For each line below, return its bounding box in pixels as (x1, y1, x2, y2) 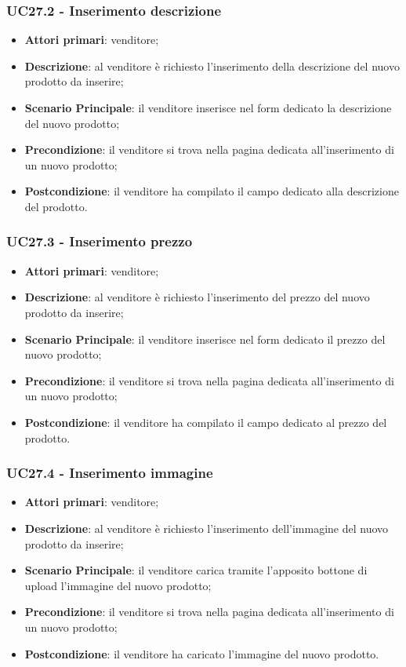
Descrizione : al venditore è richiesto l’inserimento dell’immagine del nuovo (24, 519, 389, 536)
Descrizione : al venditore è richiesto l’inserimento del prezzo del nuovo (24, 289, 370, 305)
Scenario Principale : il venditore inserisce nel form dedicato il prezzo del (24, 330, 386, 347)
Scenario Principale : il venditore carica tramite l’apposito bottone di (24, 562, 368, 578)
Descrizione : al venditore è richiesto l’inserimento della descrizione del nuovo (24, 57, 400, 74)
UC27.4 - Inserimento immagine (6, 463, 213, 483)
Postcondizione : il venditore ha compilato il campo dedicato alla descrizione (24, 183, 399, 199)
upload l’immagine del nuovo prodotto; (24, 577, 212, 593)
